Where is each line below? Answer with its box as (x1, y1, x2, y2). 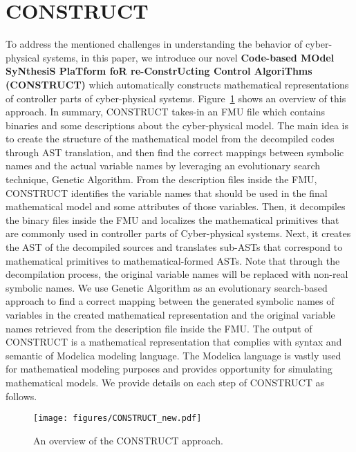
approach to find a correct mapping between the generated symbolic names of (6, 294, 335, 308)
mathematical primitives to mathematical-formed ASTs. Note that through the (6, 253, 340, 267)
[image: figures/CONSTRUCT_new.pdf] (33, 413, 202, 424)
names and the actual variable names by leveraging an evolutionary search (6, 158, 320, 173)
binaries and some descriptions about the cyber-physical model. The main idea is (6, 117, 349, 132)
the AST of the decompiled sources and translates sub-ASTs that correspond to (6, 240, 343, 254)
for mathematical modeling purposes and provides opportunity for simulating (6, 361, 332, 376)
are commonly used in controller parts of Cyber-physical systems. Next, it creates (6, 226, 351, 241)
